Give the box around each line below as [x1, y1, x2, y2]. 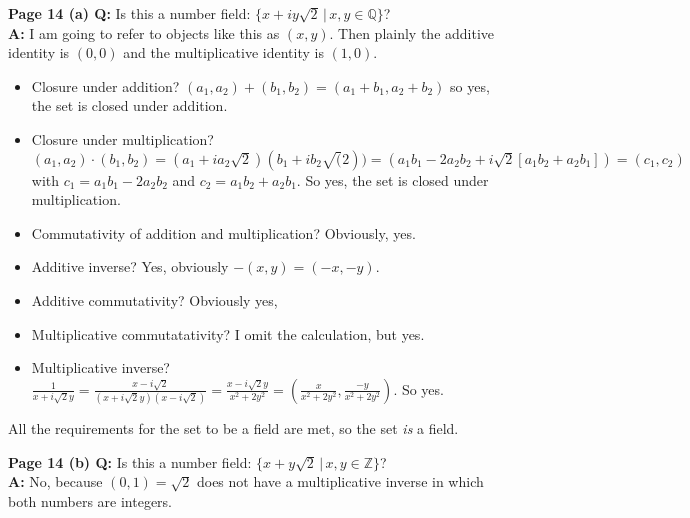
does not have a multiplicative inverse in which [196, 471, 484, 492]
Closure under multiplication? [31, 128, 214, 149]
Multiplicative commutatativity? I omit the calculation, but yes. [31, 323, 425, 344]
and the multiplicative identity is [123, 42, 324, 63]
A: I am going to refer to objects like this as [8, 22, 280, 43]
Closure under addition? [31, 75, 180, 96]
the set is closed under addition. [31, 95, 228, 116]
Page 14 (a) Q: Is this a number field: [8, 3, 251, 23]
